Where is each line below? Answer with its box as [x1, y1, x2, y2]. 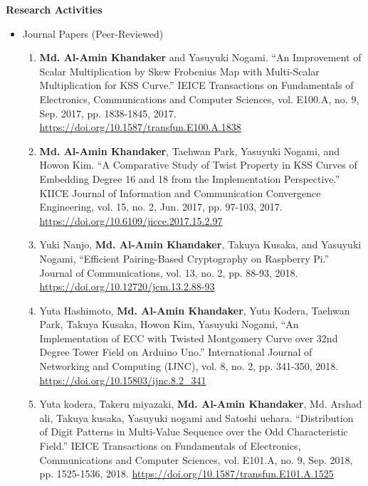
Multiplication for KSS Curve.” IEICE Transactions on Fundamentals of [39, 78, 354, 93]
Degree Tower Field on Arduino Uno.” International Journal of [39, 344, 312, 359]
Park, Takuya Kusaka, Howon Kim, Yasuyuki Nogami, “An [39, 317, 299, 332]
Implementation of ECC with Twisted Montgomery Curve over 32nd [39, 330, 338, 345]
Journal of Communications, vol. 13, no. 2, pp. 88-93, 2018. [39, 265, 298, 280]
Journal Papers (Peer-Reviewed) [22, 26, 164, 41]
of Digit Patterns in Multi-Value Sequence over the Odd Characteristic [39, 424, 348, 439]
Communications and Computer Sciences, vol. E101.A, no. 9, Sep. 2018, [39, 452, 353, 467]
